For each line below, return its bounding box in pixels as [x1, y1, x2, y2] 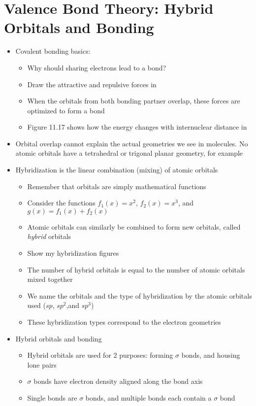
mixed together [27, 274, 73, 284]
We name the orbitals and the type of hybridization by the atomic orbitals [27, 290, 252, 301]
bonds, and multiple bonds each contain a [85, 392, 212, 403]
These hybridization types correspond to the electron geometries [27, 317, 221, 327]
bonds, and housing [181, 350, 240, 360]
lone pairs [27, 359, 57, 370]
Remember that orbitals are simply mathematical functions [27, 181, 206, 191]
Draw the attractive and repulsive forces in [27, 79, 157, 89]
